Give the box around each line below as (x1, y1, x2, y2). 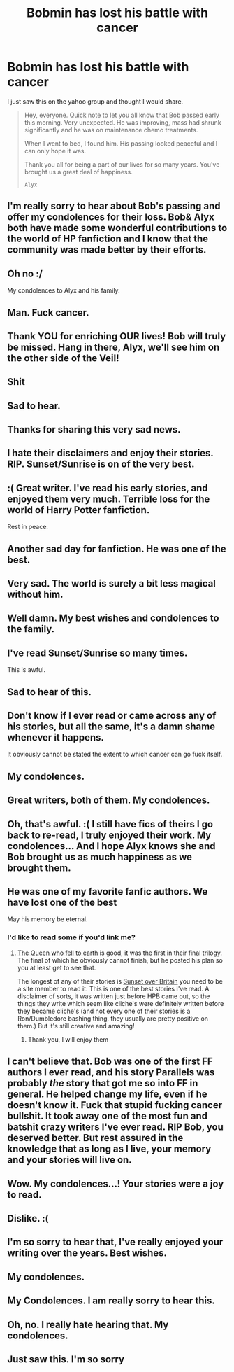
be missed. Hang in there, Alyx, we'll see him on (7, 341, 220, 353)
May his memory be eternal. (7, 915, 88, 923)
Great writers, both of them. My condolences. (7, 794, 210, 806)
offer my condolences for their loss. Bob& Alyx (7, 211, 214, 223)
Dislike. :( (7, 1212, 49, 1224)
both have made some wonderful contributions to (7, 222, 228, 234)
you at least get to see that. (17, 963, 96, 972)
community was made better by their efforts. (7, 244, 207, 256)
